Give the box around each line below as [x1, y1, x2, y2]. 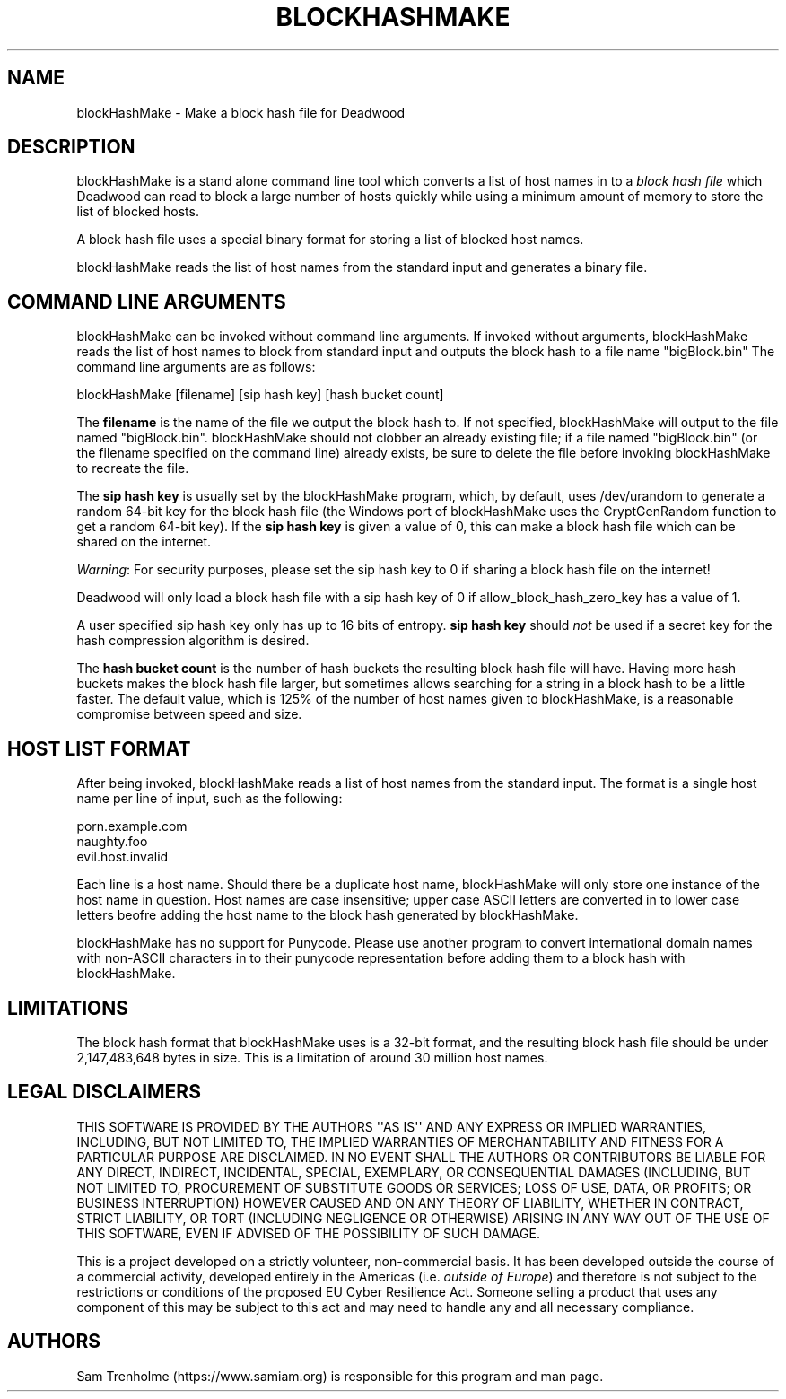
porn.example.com [76, 818, 188, 835]
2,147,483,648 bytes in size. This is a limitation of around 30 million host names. [76, 1049, 548, 1065]
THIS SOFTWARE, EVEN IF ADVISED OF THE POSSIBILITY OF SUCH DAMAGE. [76, 1225, 540, 1241]
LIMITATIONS [7, 996, 129, 1019]
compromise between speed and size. [76, 706, 302, 722]
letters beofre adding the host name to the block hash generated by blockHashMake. [76, 907, 579, 923]
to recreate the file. [76, 460, 189, 477]
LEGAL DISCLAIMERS [7, 1080, 201, 1104]
